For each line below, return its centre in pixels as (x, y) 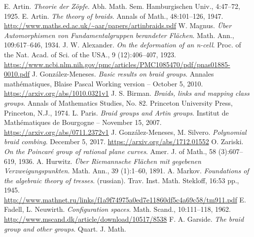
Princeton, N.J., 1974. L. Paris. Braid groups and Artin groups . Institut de (116, 112)
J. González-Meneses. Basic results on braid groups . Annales (123, 74)
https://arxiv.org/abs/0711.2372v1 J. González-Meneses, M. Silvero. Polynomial (125, 132)
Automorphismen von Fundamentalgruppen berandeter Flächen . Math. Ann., (119, 35)
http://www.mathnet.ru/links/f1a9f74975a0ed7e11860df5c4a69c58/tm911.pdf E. (125, 199)
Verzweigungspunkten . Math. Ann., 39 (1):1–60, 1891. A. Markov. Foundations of (127, 171)
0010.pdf (17, 74)
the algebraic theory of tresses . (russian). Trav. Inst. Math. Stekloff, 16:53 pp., (122, 180)
